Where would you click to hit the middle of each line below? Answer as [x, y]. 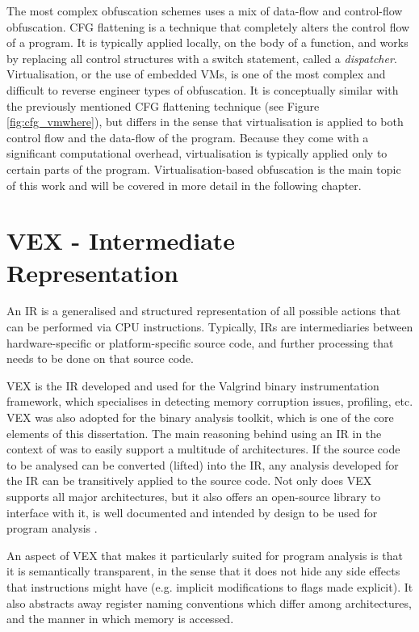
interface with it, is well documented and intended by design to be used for [192, 512]
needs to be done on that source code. [100, 358]
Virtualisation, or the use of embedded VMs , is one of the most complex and [196, 74]
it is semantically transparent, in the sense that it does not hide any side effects [203, 571]
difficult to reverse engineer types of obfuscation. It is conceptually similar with [203, 89]
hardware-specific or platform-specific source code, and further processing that [200, 342]
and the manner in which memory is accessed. [120, 619]
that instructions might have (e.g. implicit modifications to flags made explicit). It [210, 586]
